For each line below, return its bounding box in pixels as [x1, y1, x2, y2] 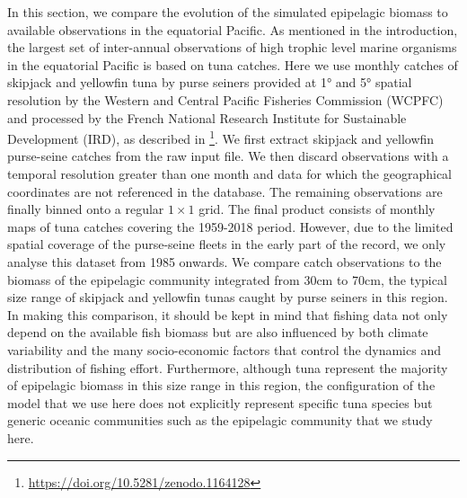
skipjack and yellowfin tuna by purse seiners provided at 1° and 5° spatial [7, 73, 412, 92]
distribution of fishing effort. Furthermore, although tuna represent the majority [7, 358, 448, 377]
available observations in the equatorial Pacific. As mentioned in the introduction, [7, 20, 458, 39]
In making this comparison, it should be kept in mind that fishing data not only [7, 305, 448, 324]
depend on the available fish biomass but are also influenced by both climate [7, 323, 428, 342]
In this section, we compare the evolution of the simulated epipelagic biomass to [7, 3, 448, 21]
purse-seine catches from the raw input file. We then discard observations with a [7, 147, 449, 165]
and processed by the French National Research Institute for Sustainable [7, 108, 407, 127]
